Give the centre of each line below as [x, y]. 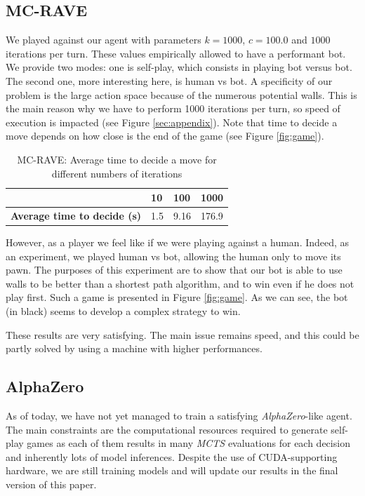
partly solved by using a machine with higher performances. [134, 348]
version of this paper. [51, 484]
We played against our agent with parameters [104, 40]
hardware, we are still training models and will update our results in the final [172, 470]
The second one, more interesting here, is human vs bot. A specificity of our [169, 80]
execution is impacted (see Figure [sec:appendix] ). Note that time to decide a [172, 122]
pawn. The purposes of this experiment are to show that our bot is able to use [174, 270]
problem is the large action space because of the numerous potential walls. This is [181, 94]
